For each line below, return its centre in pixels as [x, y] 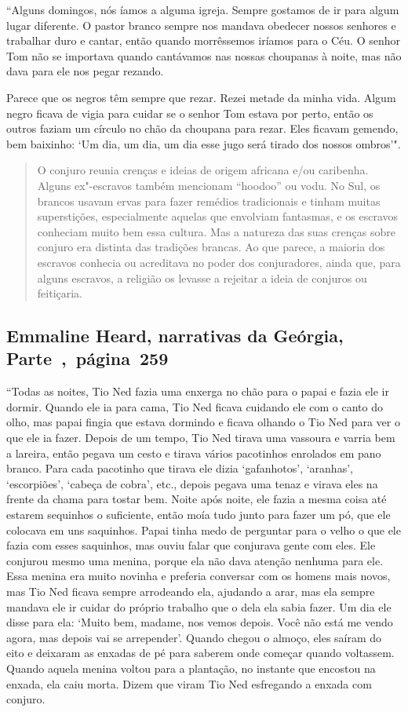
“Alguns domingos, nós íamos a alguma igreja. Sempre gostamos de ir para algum [203, 9]
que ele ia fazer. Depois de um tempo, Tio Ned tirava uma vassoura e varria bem [201, 438]
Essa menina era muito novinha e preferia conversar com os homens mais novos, [199, 576]
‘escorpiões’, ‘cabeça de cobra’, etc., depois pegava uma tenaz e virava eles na [192, 483]
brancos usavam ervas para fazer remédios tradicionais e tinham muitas [209, 201]
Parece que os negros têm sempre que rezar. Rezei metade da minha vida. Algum [201, 97]
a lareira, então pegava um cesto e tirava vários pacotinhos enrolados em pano [194, 453]
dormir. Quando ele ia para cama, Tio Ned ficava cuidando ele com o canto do [195, 406]
